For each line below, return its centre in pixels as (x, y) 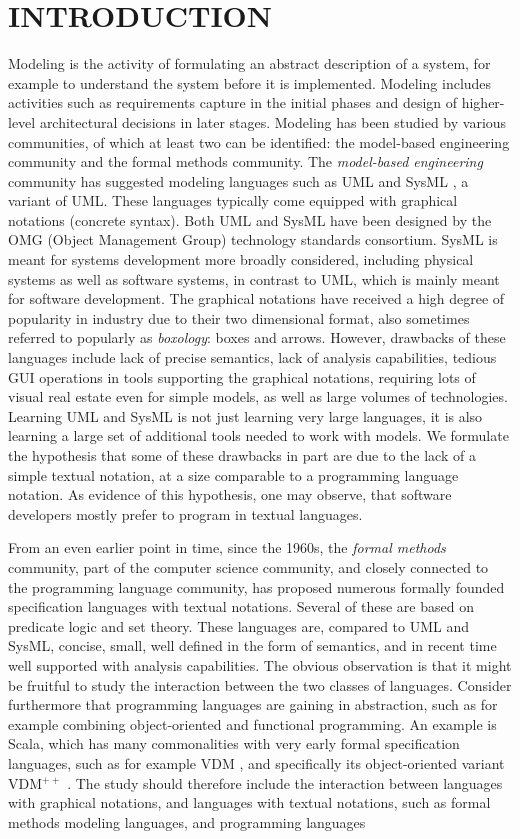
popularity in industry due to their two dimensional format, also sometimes (239, 317)
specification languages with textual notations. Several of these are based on (241, 606)
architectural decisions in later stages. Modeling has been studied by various (273, 121)
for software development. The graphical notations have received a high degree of (256, 298)
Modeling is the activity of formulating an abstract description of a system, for (249, 63)
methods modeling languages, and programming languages (187, 821)
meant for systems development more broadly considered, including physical (241, 259)
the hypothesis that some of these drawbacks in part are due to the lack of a (242, 455)
